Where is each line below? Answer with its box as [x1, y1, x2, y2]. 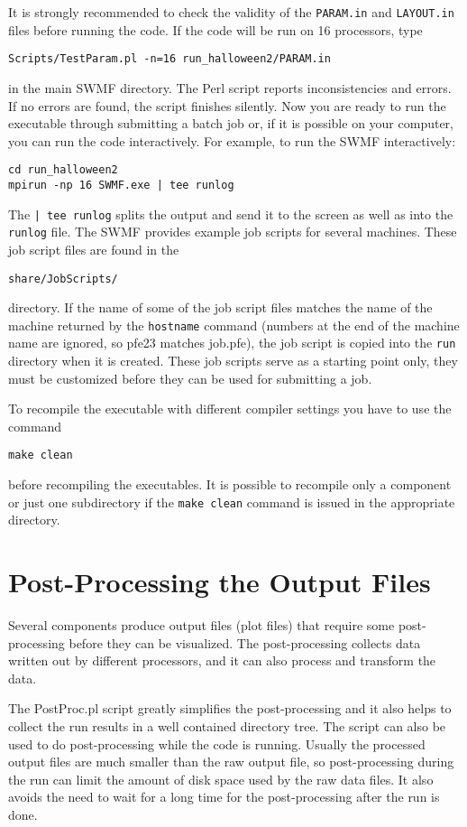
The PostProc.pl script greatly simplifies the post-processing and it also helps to [8, 699, 452, 718]
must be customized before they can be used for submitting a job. [8, 368, 372, 387]
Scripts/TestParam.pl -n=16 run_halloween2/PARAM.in [8, 52, 331, 66]
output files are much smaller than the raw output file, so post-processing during [8, 752, 454, 771]
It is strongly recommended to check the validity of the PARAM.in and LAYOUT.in [8, 3, 454, 21]
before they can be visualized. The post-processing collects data [69, 633, 421, 652]
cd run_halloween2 [8, 163, 118, 177]
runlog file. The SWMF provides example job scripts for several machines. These [8, 222, 457, 241]
